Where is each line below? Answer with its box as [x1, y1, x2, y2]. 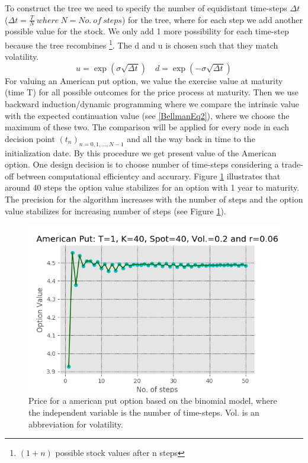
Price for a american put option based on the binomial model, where [28, 394, 277, 407]
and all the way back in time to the [127, 132, 255, 144]
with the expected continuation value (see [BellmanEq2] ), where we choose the [5, 109, 290, 121]
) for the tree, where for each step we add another [121, 13, 303, 25]
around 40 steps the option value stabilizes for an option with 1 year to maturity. [5, 181, 300, 194]
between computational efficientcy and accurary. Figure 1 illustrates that [16, 169, 281, 182]
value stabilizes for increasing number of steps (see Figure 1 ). [5, 204, 226, 217]
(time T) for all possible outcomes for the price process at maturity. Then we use [5, 86, 299, 98]
